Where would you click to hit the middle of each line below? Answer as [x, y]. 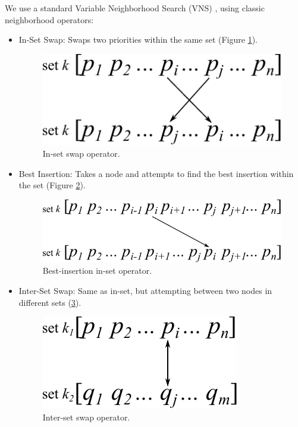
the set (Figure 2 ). [52, 185]
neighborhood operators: [49, 19]
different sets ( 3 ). [50, 302]
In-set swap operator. [81, 153]
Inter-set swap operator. [86, 417]
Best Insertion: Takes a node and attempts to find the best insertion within [156, 173]
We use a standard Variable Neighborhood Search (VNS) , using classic [135, 8]
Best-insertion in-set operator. [97, 271]
